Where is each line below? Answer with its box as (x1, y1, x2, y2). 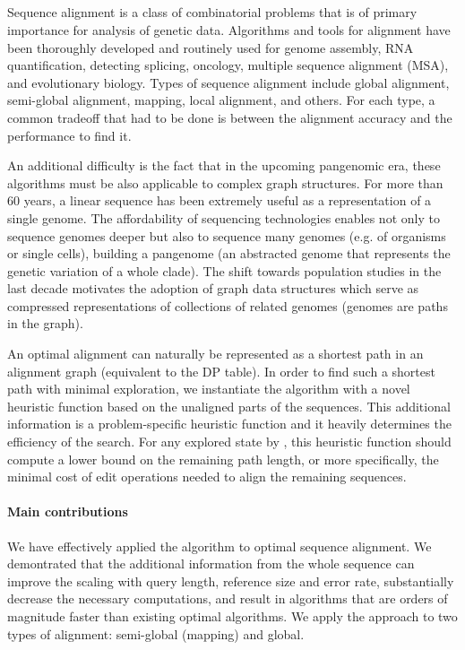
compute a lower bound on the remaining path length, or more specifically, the (7, 449, 439, 468)
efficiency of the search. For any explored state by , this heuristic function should (7, 432, 452, 451)
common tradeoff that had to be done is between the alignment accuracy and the (7, 108, 452, 126)
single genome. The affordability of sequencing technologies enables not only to (7, 208, 440, 227)
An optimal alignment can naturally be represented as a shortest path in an (7, 344, 424, 363)
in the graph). (7, 314, 83, 333)
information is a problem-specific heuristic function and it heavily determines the (7, 414, 452, 433)
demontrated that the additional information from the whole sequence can (7, 554, 415, 573)
